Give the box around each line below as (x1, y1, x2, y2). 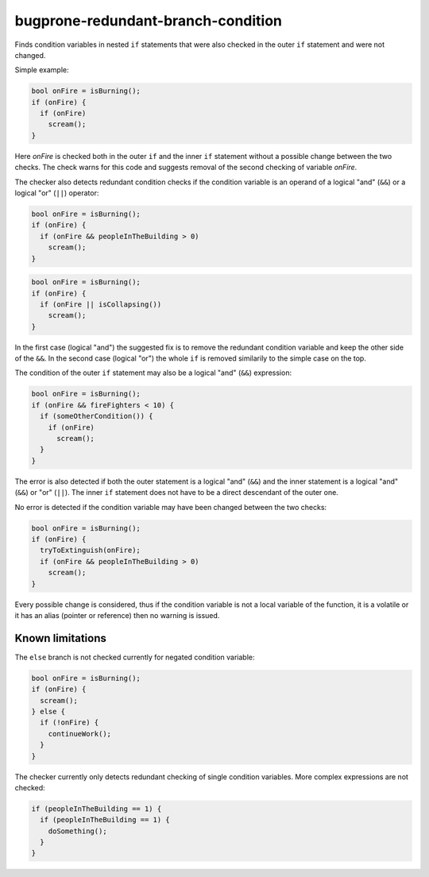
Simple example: (14, 65, 69, 75)
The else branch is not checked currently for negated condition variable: (14, 652, 255, 662)
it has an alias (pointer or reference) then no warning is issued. (14, 610, 220, 620)
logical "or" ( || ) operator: (14, 188, 99, 198)
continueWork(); (48, 729, 111, 738)
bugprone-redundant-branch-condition (14, 12, 282, 29)
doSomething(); (48, 826, 107, 836)
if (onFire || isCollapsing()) (40, 299, 162, 309)
